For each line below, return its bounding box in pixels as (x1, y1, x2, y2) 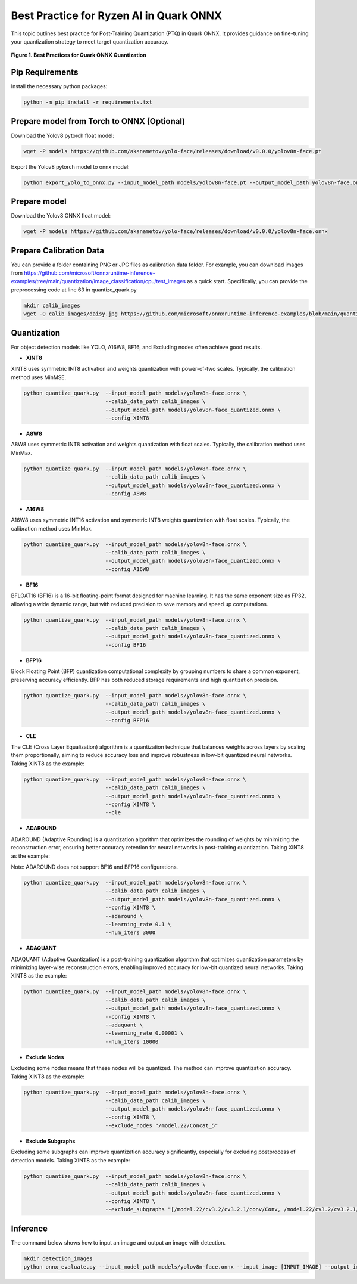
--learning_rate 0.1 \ (105, 921, 171, 928)
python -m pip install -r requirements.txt (23, 99, 153, 106)
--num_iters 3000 (105, 929, 156, 936)
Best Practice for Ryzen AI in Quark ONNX (11, 9, 223, 22)
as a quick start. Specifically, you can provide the (187, 278, 308, 285)
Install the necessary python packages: (11, 83, 108, 90)
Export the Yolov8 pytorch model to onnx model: (11, 163, 130, 170)
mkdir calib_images (23, 302, 80, 309)
